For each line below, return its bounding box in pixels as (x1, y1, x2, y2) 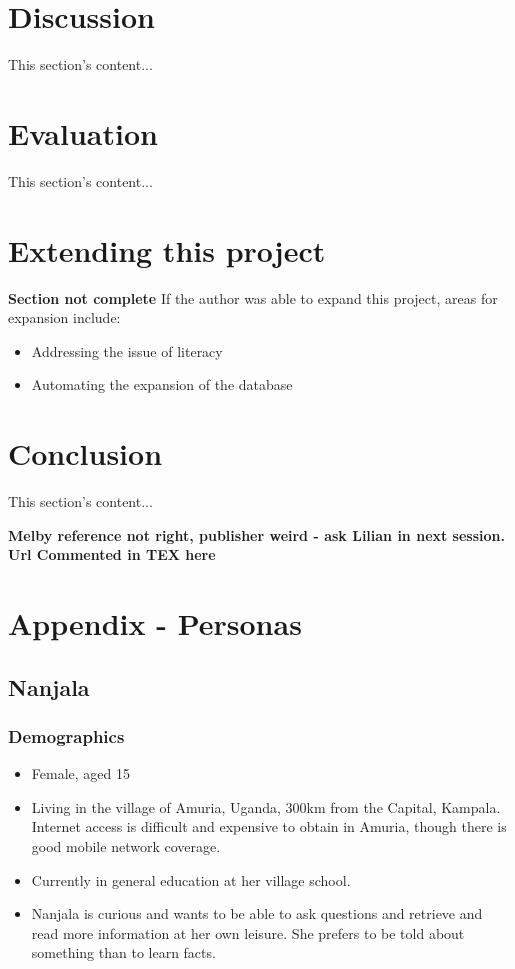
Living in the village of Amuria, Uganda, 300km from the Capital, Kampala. (31, 796, 501, 817)
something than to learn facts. (31, 942, 216, 963)
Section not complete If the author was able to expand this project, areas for (8, 287, 498, 308)
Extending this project (8, 229, 326, 270)
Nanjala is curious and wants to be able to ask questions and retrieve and (31, 903, 483, 924)
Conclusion (8, 433, 163, 474)
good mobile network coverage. (31, 836, 221, 856)
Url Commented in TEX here (8, 544, 216, 565)
